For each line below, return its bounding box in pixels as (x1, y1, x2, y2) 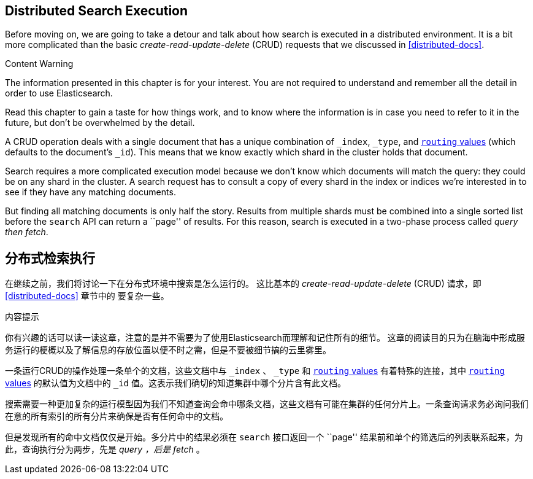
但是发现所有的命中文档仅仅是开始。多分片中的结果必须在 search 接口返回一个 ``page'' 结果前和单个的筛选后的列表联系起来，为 (5, 432, 523, 443)
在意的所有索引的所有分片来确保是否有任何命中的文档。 (5, 411, 228, 422)
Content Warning (5, 58, 74, 69)
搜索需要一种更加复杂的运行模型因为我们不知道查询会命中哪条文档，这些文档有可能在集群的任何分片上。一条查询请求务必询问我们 (5, 399, 529, 410)
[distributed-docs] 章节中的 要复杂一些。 (5, 290, 169, 302)
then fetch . (5, 227, 48, 238)
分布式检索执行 (5, 250, 95, 266)
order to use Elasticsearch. (5, 88, 113, 99)
